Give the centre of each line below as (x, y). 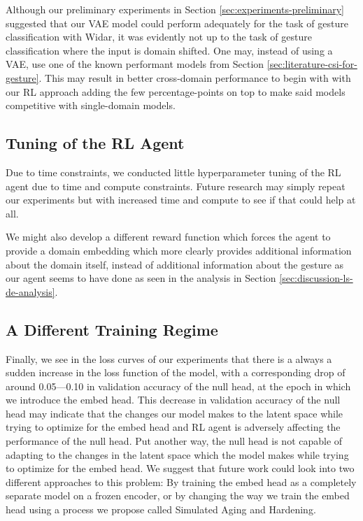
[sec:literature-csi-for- (312, 64)
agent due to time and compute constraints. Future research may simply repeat (176, 186)
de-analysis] (30, 291)
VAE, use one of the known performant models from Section (135, 64)
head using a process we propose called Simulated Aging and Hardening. (161, 509)
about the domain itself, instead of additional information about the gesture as (175, 264)
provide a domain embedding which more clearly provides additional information (179, 250)
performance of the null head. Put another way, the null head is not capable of (174, 441)
